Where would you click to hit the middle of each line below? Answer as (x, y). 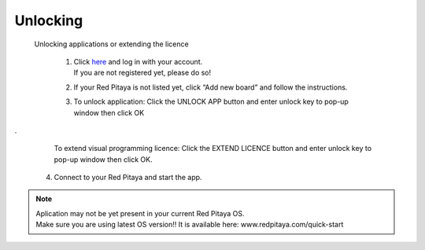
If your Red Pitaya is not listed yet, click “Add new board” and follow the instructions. (211, 87)
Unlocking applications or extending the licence (111, 44)
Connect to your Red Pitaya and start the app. (128, 178)
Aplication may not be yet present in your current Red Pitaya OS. (140, 213)
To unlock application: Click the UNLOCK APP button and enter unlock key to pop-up (211, 101)
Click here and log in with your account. (138, 61)
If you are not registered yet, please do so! (142, 73)
